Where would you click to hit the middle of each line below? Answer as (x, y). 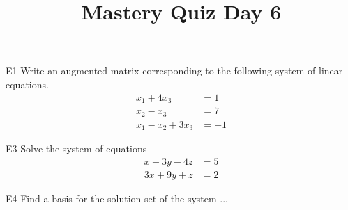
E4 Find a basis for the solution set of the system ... (117, 198)
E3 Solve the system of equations (76, 148)
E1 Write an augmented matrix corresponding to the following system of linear (174, 71)
